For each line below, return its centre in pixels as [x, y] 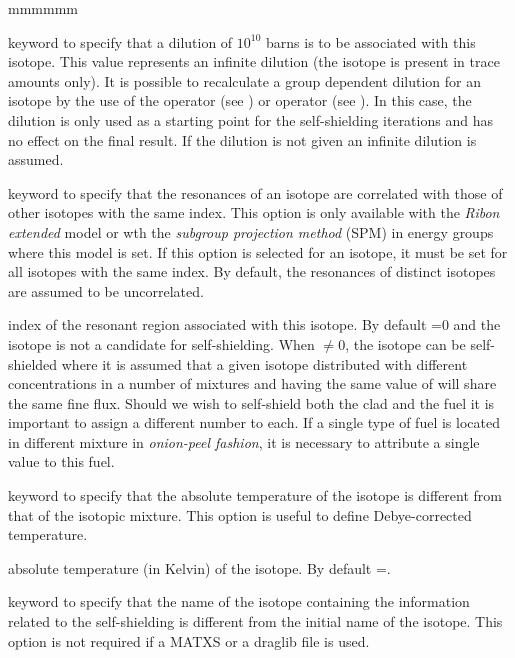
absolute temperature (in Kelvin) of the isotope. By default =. [199, 567]
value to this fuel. [61, 461]
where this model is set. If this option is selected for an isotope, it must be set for [258, 251]
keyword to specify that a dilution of [120, 41]
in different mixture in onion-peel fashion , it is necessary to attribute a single [244, 441]
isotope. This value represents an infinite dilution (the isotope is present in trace [254, 61]
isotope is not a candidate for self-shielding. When [161, 343]
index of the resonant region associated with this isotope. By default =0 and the [254, 324]
